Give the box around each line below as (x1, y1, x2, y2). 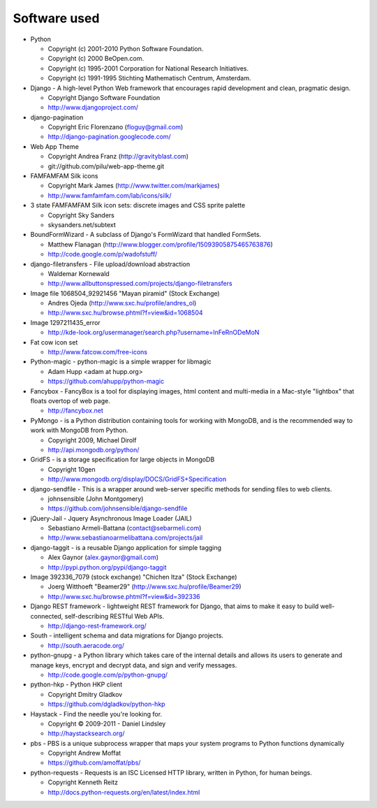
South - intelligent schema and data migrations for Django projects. (30, 631, 223, 640)
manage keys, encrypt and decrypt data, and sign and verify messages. (30, 661, 237, 669)
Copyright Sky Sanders (47, 210, 114, 219)
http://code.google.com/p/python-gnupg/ (47, 670, 168, 679)
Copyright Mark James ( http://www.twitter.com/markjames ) (47, 182, 220, 190)
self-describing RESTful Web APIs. (64, 612, 164, 620)
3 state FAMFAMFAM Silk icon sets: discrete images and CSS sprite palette (30, 201, 246, 210)
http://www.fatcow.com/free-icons (47, 348, 148, 356)
